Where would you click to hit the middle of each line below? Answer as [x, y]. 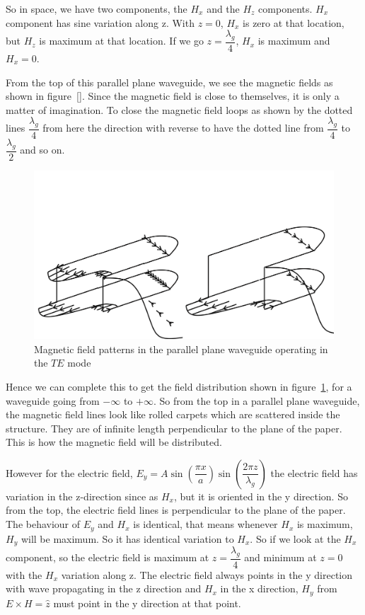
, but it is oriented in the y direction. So [261, 496]
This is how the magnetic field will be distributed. [114, 442]
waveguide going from [53, 400]
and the [223, 8]
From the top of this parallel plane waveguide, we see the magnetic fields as [169, 82]
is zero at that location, [294, 22]
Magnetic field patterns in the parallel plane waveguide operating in [181, 349]
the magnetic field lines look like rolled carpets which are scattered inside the [173, 414]
